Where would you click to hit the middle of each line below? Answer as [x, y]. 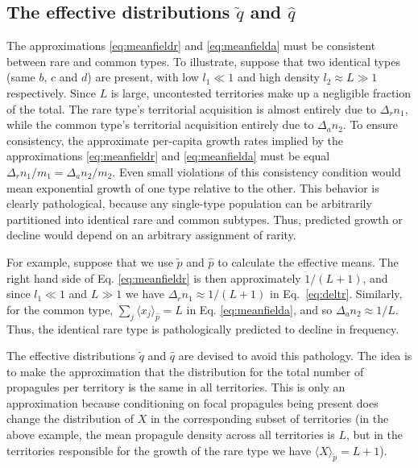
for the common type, [60, 309]
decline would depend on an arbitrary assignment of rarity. [151, 235]
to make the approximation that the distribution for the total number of [185, 371]
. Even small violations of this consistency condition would [257, 171]
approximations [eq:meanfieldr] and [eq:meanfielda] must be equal [168, 156]
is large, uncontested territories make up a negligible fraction [261, 92]
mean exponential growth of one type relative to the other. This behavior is [193, 187]
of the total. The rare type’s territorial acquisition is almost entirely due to [192, 108]
